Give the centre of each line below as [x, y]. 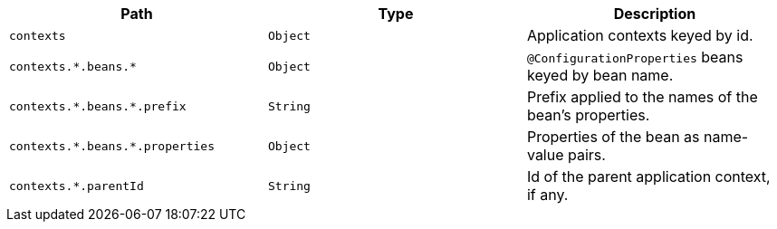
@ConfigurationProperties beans [635, 57]
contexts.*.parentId [77, 186]
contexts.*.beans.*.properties [112, 146]
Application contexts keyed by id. [640, 35]
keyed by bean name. [600, 75]
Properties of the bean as [613, 137]
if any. [547, 195]
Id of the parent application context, [648, 177]
